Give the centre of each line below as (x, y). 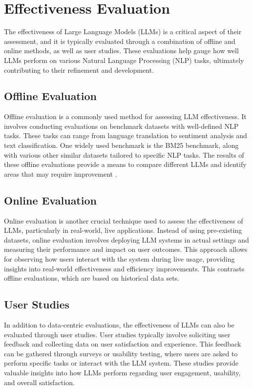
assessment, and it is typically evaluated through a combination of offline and (120, 41)
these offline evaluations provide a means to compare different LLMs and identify (125, 164)
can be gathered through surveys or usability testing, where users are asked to (121, 353)
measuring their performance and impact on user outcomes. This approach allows (126, 249)
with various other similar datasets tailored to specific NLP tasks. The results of (124, 154)
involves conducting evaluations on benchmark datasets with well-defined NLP (121, 126)
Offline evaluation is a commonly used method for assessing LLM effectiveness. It (125, 116)
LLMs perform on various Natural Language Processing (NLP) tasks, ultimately (124, 60)
